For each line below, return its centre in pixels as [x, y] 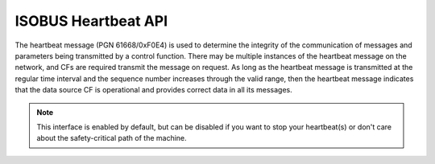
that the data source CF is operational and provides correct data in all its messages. [154, 90]
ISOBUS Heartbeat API [91, 21]
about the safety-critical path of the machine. [112, 138]
